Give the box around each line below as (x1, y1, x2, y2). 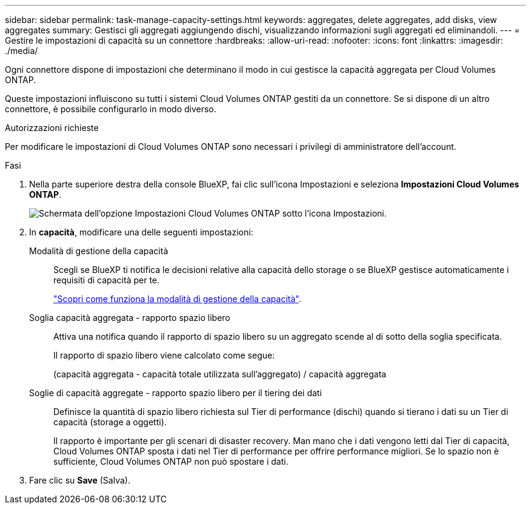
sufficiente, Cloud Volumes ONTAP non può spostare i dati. (53, 456, 289, 467)
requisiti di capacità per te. (53, 275, 160, 285)
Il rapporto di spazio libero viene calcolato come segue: (53, 350, 275, 360)
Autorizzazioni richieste (5, 123, 99, 133)
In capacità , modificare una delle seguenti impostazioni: (29, 227, 253, 237)
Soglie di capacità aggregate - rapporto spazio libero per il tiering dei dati (29, 388, 322, 398)
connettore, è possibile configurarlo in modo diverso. (5, 104, 216, 114)
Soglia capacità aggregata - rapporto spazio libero (29, 312, 230, 323)
